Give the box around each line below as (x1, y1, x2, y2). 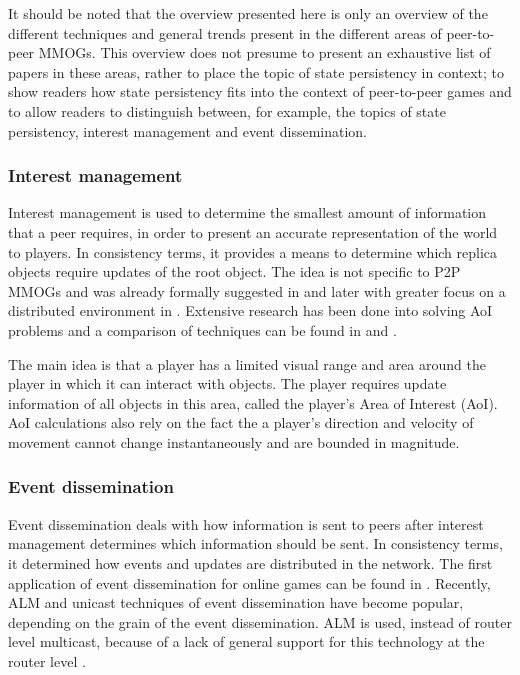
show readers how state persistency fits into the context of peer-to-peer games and (8, 81, 512, 102)
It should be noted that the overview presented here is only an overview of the (8, 3, 488, 23)
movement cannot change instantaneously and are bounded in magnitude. (8, 431, 460, 452)
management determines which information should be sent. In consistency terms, (8, 533, 503, 554)
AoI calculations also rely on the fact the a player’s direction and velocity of (8, 412, 474, 433)
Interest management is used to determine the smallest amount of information (8, 202, 487, 223)
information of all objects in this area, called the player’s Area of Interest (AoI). (8, 392, 498, 413)
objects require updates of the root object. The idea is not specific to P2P (8, 261, 461, 282)
